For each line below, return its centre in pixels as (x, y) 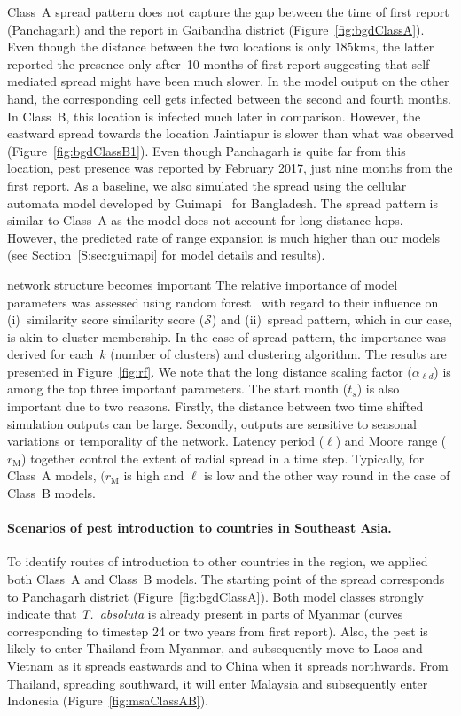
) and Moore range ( (391, 441)
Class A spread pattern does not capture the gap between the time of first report (228, 12)
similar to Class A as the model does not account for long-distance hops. (205, 220)
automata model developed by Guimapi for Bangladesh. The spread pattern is (223, 202)
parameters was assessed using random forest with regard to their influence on (223, 302)
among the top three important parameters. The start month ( (178, 389)
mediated (32, 81)
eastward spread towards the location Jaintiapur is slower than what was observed (230, 133)
